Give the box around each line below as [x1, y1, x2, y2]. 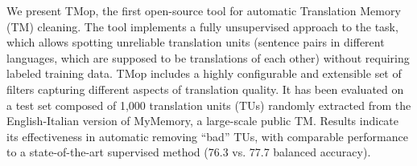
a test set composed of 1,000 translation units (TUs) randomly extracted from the [6, 96, 411, 113]
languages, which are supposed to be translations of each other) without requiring [6, 49, 410, 66]
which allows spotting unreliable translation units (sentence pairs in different [6, 34, 385, 51]
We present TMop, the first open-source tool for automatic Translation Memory [6, 2, 401, 18]
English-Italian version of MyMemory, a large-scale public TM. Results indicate [6, 112, 399, 129]
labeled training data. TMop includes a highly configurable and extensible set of [6, 65, 402, 82]
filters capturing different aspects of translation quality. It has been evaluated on [6, 80, 404, 97]
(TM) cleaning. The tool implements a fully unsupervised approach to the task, [6, 18, 398, 34]
